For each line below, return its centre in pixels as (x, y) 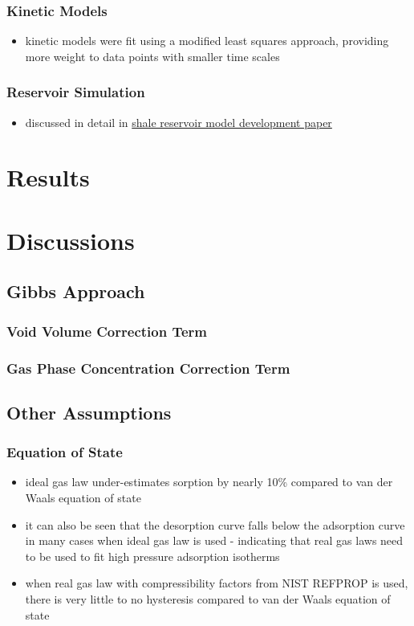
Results (48, 177)
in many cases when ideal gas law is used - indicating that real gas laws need (214, 540)
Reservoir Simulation (76, 92)
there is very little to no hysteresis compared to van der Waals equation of (208, 599)
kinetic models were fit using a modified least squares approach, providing (207, 41)
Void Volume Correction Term (107, 331)
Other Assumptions (89, 412)
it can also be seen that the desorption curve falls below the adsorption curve (215, 524)
